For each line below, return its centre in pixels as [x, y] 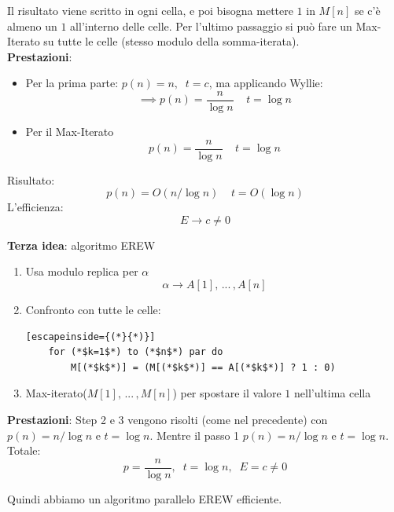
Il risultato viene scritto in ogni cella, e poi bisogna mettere [150, 10]
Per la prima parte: [72, 83]
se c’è [367, 10]
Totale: [24, 450]
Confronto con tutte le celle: [93, 310]
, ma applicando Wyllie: [266, 83]
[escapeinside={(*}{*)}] [90, 336]
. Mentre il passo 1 [195, 435]
